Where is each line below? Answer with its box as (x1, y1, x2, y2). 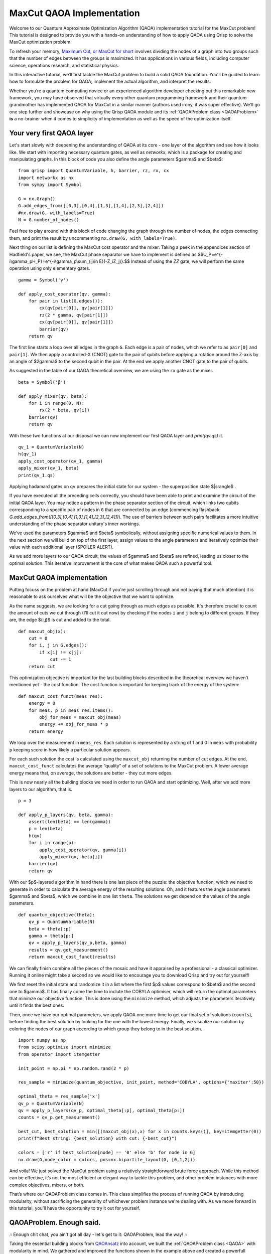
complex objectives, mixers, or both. (9, 1182, 85, 1188)
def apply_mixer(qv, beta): (18, 393, 87, 399)
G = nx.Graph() (18, 196, 56, 202)
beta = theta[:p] (28, 926, 71, 931)
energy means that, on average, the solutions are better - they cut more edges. (9, 770, 173, 776)
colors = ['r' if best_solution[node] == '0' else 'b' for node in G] (18, 1150, 196, 1156)
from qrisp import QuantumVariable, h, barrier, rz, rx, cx (18, 168, 169, 174)
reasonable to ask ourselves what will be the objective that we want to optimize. (9, 593, 175, 599)
